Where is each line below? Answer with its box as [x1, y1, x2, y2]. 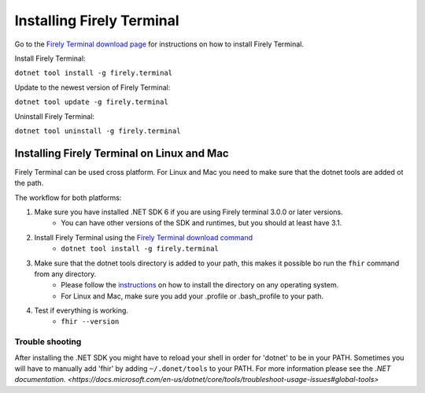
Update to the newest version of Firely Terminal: [14, 83, 171, 92]
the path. [14, 178, 44, 188]
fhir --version [61, 317, 120, 326]
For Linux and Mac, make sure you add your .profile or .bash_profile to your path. [61, 291, 324, 301]
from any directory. [34, 269, 97, 279]
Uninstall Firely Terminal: [14, 111, 94, 121]
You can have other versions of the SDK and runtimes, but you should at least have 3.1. [61, 218, 342, 228]
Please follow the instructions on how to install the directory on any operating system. [61, 280, 339, 290]
